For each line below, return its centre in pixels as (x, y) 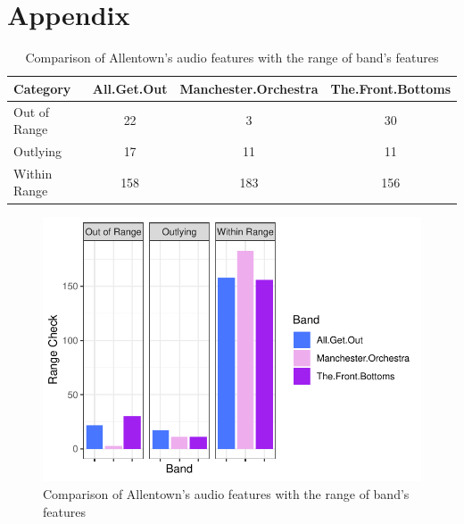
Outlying (38, 151)
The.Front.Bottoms (390, 88)
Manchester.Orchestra (249, 88)
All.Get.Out (130, 88)
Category (42, 88)
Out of (32, 111)
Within (33, 173)
